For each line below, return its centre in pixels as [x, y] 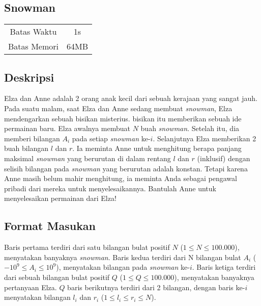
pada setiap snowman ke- [111, 138]
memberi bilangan [32, 138]
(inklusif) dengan [224, 158]
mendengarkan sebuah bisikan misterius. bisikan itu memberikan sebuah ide [123, 118]
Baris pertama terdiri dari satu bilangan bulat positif [87, 247]
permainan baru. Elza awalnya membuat [67, 128]
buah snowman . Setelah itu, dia [190, 128]
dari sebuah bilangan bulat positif [57, 277]
